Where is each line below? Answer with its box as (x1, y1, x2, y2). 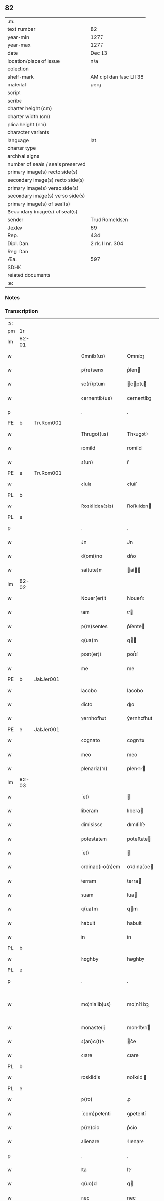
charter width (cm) (7, 113, 51, 120)
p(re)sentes (81, 623, 108, 630)
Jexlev (7, 224, 23, 231)
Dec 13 (90, 49, 108, 56)
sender (7, 216, 24, 223)
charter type (7, 145, 36, 151)
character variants (7, 129, 50, 136)
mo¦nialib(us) (81, 1001, 111, 1008)
